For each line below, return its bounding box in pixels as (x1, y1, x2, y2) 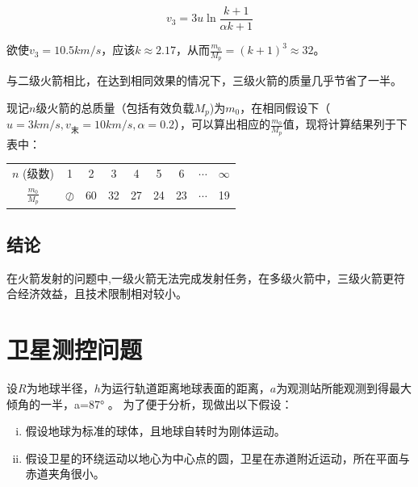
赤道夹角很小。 (25, 465, 105, 482)
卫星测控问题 (6, 333, 143, 366)
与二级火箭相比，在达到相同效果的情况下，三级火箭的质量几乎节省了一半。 (6, 72, 402, 89)
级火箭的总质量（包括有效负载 (36, 99, 194, 115)
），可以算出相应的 (174, 115, 271, 132)
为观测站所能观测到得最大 (276, 380, 412, 397)
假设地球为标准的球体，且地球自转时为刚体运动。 (25, 422, 286, 439)
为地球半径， (26, 380, 94, 397)
